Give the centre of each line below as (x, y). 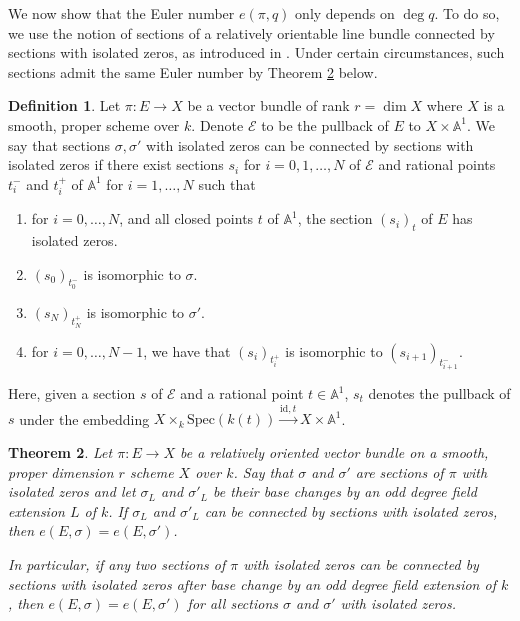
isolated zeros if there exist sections (116, 164)
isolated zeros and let (72, 491)
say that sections (59, 144)
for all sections (232, 603)
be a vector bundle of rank (268, 105)
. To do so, (467, 13)
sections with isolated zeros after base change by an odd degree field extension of (252, 583)
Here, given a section (72, 393)
